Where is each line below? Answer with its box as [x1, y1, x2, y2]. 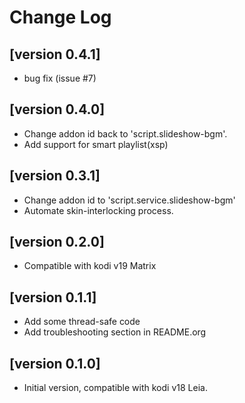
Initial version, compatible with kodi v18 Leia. [23, 382, 208, 394]
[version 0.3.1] [9, 167, 101, 185]
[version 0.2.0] [9, 234, 105, 251]
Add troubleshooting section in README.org [23, 326, 207, 338]
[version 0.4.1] [9, 46, 101, 63]
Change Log [9, 6, 112, 29]
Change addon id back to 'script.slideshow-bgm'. [23, 127, 228, 140]
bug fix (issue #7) [23, 72, 97, 84]
